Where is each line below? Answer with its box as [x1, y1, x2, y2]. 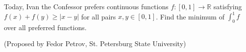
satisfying [213, 1, 242, 11]
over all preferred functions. [4, 22, 87, 32]
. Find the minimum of [156, 11, 224, 21]
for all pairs [81, 11, 116, 21]
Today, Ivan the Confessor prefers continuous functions [4, 1, 169, 11]
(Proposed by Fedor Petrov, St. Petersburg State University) [4, 38, 186, 49]
